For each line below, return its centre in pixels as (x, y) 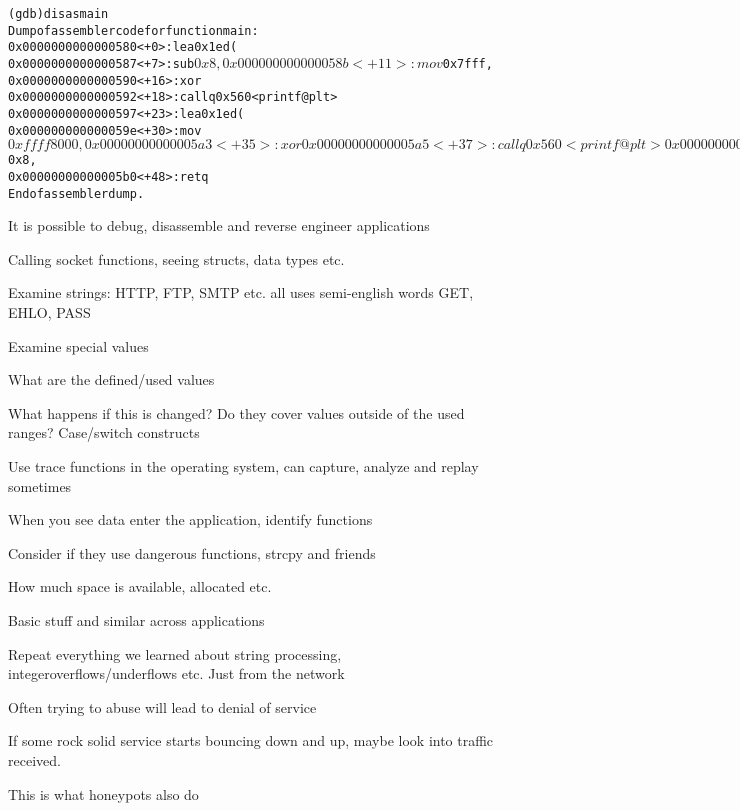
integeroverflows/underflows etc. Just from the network (176, 673)
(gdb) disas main (58, 14)
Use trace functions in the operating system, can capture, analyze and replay (243, 465)
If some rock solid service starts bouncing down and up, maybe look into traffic (251, 740)
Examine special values (78, 345)
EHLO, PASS (49, 312)
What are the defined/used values (111, 379)
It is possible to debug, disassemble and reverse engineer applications (219, 225)
